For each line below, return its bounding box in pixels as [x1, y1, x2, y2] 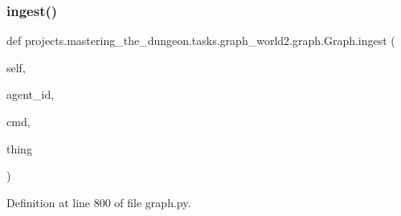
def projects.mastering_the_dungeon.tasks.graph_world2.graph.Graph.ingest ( [6, 32, 395, 49]
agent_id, [6, 86, 55, 103]
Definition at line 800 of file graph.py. [6, 194, 191, 210]
